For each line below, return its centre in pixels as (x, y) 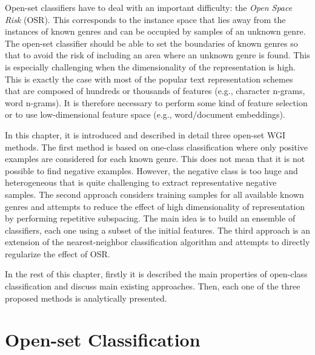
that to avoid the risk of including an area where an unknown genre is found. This (157, 55)
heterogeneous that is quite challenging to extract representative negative (141, 182)
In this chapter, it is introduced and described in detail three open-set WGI (145, 134)
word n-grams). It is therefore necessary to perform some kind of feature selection (156, 102)
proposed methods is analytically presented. (86, 298)
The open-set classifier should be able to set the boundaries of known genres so (151, 43)
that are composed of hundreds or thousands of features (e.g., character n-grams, (155, 91)
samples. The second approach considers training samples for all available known (154, 194)
